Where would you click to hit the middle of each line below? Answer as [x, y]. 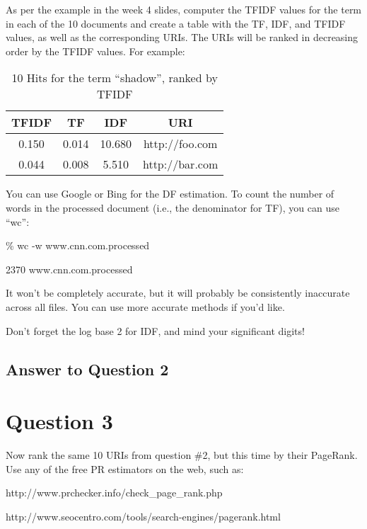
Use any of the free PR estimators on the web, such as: [125, 468]
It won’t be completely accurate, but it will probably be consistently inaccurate [178, 293]
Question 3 [59, 421]
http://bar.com [180, 164]
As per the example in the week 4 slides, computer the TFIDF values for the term [184, 9]
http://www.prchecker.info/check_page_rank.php [114, 493]
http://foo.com [180, 144]
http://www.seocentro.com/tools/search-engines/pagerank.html [143, 516]
